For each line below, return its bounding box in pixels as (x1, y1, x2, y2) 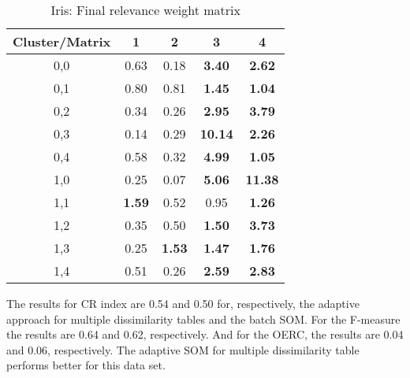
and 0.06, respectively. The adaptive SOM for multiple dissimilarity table (6, 341, 360, 358)
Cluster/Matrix (13, 32, 111, 50)
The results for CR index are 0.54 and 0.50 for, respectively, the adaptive (6, 295, 360, 311)
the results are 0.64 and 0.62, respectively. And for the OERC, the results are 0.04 (6, 326, 404, 343)
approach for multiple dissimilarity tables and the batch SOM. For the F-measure (6, 310, 401, 327)
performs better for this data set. (6, 357, 166, 373)
